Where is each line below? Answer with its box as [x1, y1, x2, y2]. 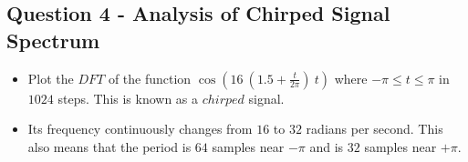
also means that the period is [27, 137, 192, 156]
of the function [108, 68, 192, 87]
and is [309, 137, 344, 156]
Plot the [27, 68, 74, 87]
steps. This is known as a [57, 88, 199, 107]
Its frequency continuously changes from [27, 119, 253, 138]
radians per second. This [306, 119, 443, 138]
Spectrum [6, 25, 100, 54]
